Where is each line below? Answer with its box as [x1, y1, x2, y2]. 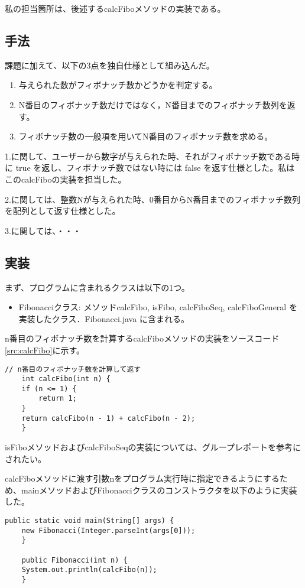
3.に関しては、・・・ [5, 224, 82, 236]
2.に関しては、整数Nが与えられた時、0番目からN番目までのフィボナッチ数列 [5, 193, 300, 205]
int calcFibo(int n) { [21, 375, 111, 384]
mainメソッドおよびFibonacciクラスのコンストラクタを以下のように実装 [21, 483, 297, 496]
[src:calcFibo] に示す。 [5, 343, 85, 356]
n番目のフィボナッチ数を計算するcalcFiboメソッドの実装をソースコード [5, 332, 280, 345]
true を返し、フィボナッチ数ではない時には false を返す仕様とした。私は [15, 161, 295, 174]
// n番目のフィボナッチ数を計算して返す [5, 365, 141, 373]
